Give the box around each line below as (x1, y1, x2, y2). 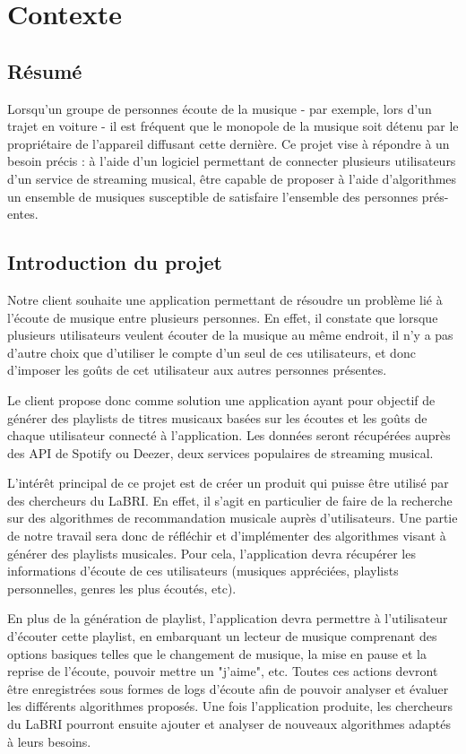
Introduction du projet (7, 248, 223, 276)
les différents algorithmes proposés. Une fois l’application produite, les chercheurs (7, 697, 453, 715)
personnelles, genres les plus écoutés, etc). (7, 578, 237, 597)
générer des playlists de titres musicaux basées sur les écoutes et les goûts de (7, 408, 427, 427)
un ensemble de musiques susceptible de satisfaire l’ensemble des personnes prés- (7, 186, 449, 205)
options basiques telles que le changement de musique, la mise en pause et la (7, 644, 427, 663)
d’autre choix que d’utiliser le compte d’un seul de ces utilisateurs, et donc (7, 342, 416, 361)
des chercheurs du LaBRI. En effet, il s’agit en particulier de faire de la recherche (7, 490, 453, 509)
